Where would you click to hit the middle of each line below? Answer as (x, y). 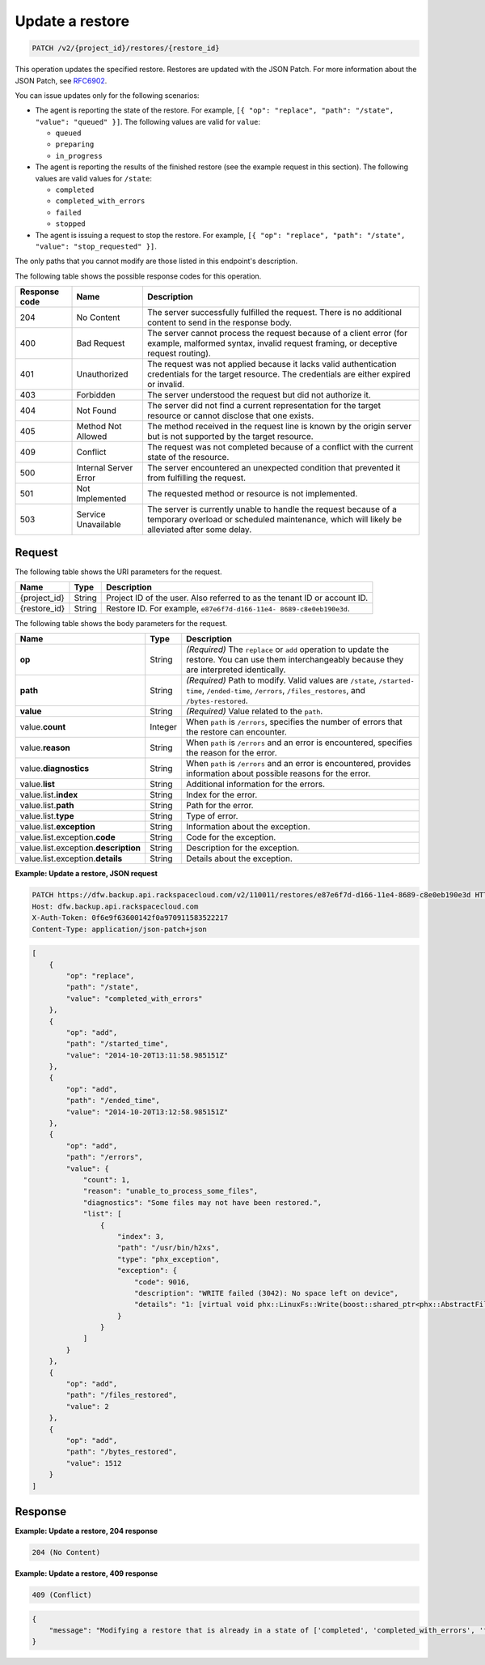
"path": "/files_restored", (122, 1395)
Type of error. (212, 816)
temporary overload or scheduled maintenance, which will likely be (274, 520)
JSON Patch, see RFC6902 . (61, 80)
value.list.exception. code (68, 837)
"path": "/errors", (104, 1157)
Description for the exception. (242, 848)
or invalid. (166, 385)
